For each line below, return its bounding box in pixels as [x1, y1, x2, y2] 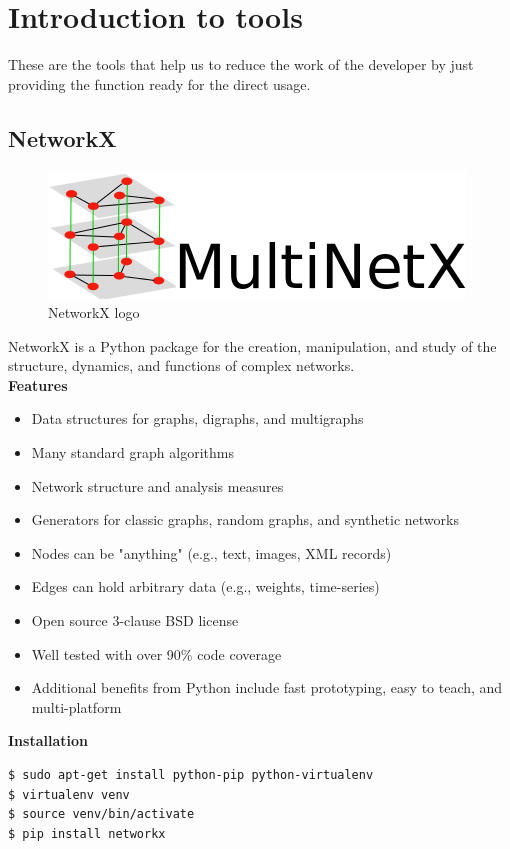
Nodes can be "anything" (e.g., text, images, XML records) [31, 542, 392, 563]
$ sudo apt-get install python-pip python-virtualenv [8, 768, 374, 783]
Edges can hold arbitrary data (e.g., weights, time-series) [31, 576, 380, 597]
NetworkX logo [48, 302, 140, 323]
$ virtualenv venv [8, 787, 130, 802]
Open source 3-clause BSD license [31, 610, 239, 631]
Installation [8, 730, 88, 751]
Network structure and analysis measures [31, 475, 284, 496]
